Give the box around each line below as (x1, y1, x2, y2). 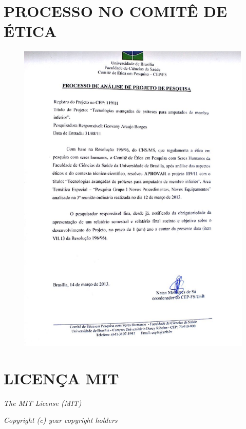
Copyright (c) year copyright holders (4, 415, 118, 425)
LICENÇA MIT (4, 367, 119, 388)
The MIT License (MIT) (4, 397, 82, 408)
